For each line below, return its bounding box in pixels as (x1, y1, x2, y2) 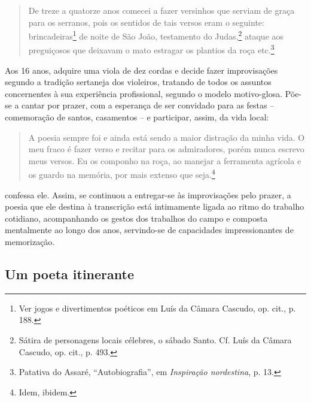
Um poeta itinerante (5, 265, 134, 283)
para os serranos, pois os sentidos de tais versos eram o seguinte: (28, 16, 264, 28)
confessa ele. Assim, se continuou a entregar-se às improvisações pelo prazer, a (5, 188, 291, 201)
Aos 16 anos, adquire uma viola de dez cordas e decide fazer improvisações (5, 64, 278, 76)
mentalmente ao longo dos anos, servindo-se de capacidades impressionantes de (5, 223, 294, 236)
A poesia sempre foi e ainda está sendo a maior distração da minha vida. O (28, 131, 305, 143)
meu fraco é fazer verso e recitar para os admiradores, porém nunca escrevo (28, 143, 304, 155)
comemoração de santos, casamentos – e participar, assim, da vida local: (5, 111, 269, 123)
